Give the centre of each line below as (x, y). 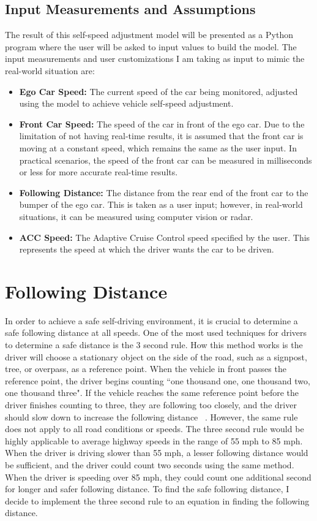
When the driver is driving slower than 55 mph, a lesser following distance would (157, 453)
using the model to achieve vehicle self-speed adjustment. (126, 103)
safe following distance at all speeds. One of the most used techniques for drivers (156, 333)
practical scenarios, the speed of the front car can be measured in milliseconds (166, 160)
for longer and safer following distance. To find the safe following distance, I (147, 489)
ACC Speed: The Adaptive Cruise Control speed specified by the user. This (165, 237)
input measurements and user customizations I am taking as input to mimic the (155, 59)
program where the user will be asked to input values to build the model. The (151, 46)
